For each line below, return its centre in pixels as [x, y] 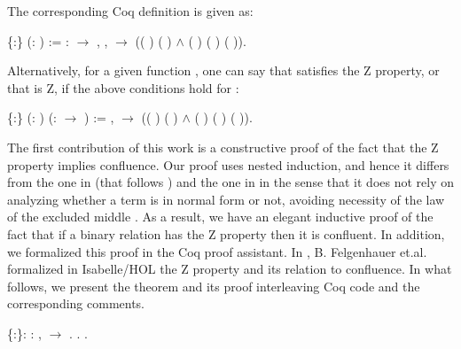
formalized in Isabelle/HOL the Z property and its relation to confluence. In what [230, 269]
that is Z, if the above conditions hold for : [123, 87]
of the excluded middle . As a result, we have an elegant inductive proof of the [220, 217]
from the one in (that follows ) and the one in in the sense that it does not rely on [231, 182]
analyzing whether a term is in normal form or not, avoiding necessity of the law [226, 199]
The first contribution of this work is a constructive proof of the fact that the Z [223, 147]
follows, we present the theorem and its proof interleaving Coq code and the [214, 286]
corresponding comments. [76, 303]
